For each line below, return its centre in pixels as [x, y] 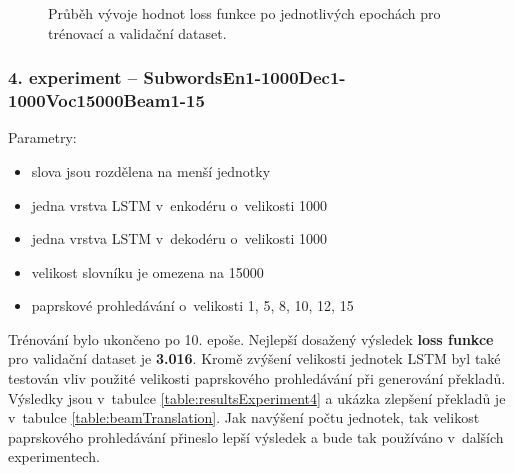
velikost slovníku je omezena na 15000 [147, 271]
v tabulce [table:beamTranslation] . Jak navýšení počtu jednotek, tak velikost [244, 417]
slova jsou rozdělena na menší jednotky [151, 170]
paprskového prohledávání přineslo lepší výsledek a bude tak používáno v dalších [256, 436]
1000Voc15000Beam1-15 [106, 100]
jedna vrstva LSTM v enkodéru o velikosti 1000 [179, 204]
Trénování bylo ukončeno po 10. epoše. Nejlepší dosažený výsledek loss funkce [251, 338]
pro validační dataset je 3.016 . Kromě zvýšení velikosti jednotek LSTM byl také [254, 358]
